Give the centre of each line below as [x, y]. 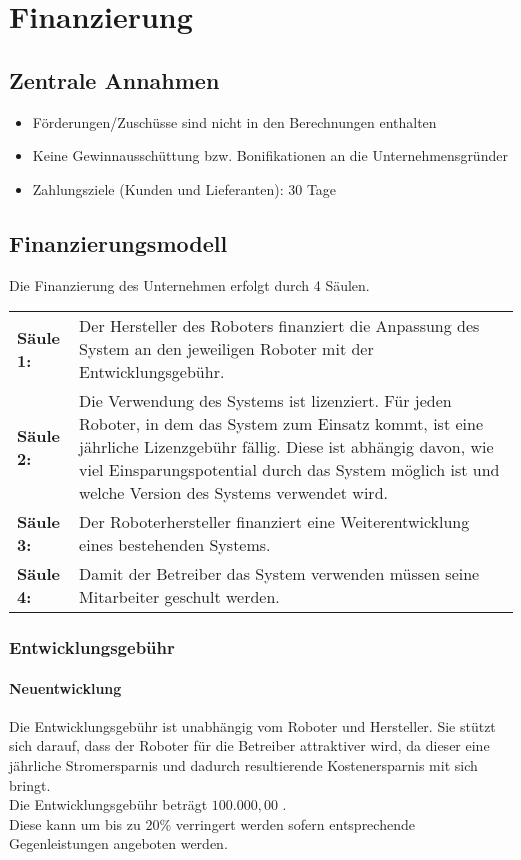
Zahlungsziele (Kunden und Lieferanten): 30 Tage [184, 188]
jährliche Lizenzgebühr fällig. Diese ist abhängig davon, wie [286, 447]
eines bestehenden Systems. [175, 545]
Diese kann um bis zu [75, 823]
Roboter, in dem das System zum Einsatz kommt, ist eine [281, 424]
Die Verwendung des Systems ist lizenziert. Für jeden [265, 401]
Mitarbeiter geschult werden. [179, 597]
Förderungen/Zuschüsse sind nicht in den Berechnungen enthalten [234, 121]
